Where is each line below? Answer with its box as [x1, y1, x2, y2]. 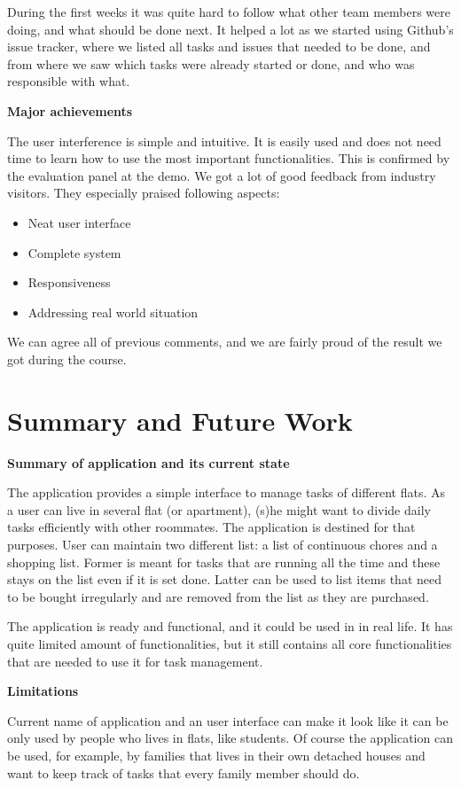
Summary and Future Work [7, 402, 353, 438]
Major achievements [7, 101, 133, 120]
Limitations [7, 682, 79, 700]
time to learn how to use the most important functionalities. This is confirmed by [7, 149, 450, 168]
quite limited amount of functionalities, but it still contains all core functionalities [7, 634, 452, 652]
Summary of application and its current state [7, 453, 290, 472]
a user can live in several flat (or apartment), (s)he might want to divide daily [7, 500, 431, 519]
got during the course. [7, 349, 127, 368]
